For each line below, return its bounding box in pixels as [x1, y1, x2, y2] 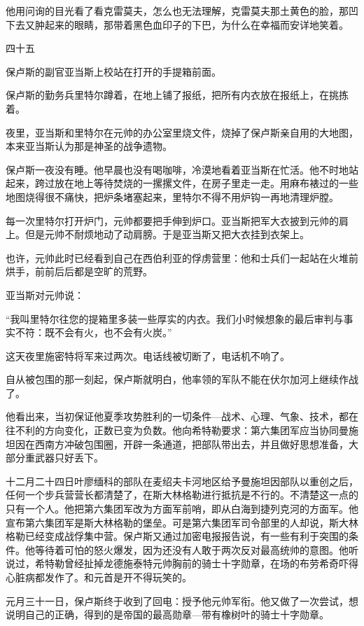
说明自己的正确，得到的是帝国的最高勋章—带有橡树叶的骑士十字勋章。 [6, 607, 329, 622]
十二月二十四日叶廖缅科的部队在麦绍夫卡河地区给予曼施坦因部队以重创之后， [6, 473, 358, 488]
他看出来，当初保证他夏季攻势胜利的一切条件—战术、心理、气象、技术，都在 [6, 409, 358, 424]
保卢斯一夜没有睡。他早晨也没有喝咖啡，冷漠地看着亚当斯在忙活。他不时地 [6, 162, 349, 176]
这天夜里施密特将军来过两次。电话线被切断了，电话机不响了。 [6, 348, 290, 363]
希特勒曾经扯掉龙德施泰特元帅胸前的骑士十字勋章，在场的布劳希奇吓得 [34, 556, 358, 571]
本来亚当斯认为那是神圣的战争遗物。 [6, 139, 172, 153]
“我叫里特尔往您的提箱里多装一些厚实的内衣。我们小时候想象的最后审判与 [6, 311, 344, 326]
